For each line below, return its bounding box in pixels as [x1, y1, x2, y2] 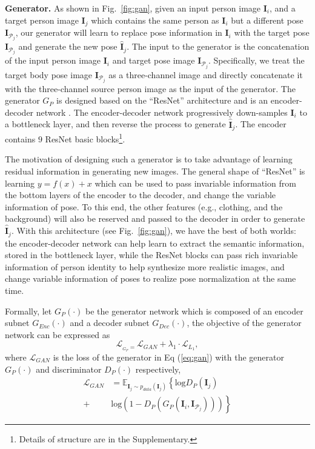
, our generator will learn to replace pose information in [15, 26, 222, 39]
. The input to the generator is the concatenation [127, 40, 310, 53]
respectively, [135, 362, 181, 375]
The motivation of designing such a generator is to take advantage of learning [5, 153, 293, 165]
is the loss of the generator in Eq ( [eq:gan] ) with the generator [53, 350, 284, 363]
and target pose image [112, 54, 195, 67]
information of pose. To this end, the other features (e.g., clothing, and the [5, 200, 283, 213]
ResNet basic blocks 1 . [45, 131, 125, 145]
